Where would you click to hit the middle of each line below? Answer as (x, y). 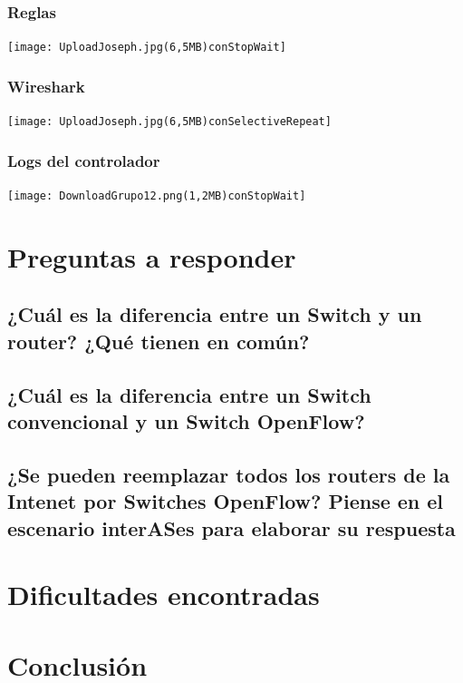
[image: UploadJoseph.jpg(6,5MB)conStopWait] (147, 48)
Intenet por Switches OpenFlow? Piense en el (226, 501)
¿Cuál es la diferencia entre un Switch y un (215, 314)
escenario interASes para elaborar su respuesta (231, 527)
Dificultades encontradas (164, 595)
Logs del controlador (84, 160)
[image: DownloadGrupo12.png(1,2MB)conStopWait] (157, 195)
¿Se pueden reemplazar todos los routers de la (229, 474)
